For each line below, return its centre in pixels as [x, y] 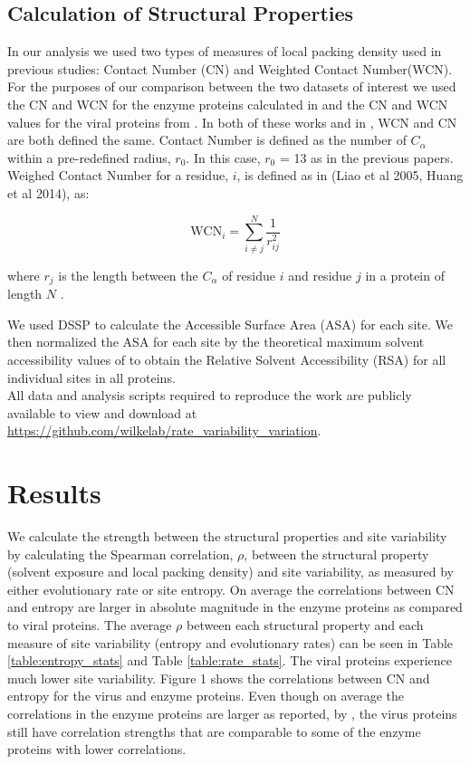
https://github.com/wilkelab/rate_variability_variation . [164, 430]
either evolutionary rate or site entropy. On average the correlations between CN [231, 589]
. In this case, [223, 157]
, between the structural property [336, 554]
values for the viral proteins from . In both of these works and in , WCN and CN [232, 122]
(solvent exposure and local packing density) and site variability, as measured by [230, 572]
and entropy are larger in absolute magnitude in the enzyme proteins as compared [235, 607]
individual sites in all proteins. [91, 377]
